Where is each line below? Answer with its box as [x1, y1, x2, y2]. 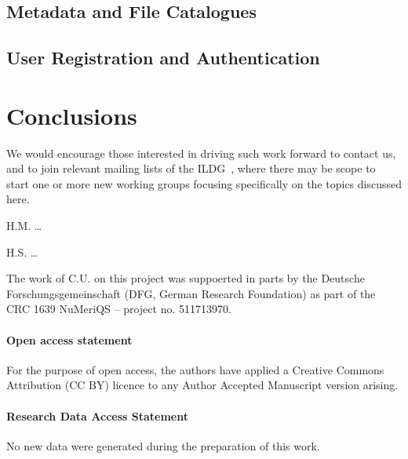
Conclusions [6, 99, 137, 131]
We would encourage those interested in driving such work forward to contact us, [6, 144, 396, 161]
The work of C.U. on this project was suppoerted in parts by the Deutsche [6, 270, 365, 286]
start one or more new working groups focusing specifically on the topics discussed [6, 175, 403, 191]
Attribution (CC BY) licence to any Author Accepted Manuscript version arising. [6, 377, 399, 393]
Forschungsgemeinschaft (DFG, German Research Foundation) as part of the [6, 285, 376, 301]
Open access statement [6, 331, 133, 348]
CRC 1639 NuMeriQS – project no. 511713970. [6, 301, 231, 317]
